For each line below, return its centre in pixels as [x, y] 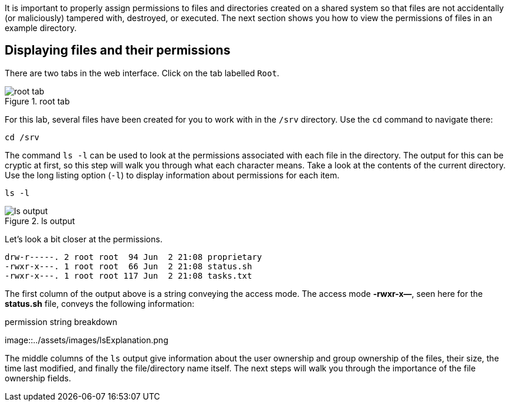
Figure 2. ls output [40, 221]
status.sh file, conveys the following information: [100, 303]
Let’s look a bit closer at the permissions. [84, 239]
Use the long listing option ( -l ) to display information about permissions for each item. [172, 175]
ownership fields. [38, 378]
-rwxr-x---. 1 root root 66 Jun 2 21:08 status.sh [129, 266]
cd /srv [22, 137]
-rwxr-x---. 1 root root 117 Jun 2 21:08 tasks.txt [129, 275]
